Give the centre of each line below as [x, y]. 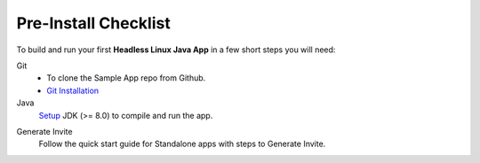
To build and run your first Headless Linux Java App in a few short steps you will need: [176, 50]
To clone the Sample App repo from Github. [126, 78]
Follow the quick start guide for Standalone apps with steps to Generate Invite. [182, 144]
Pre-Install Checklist [93, 23]
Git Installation [73, 90]
